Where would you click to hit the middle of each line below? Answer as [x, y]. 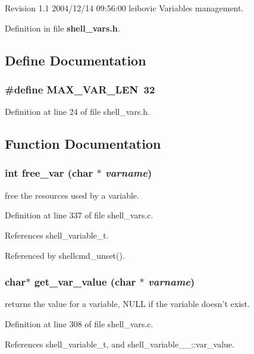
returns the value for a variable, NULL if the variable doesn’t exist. [127, 304]
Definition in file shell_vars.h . [62, 28]
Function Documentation [83, 144]
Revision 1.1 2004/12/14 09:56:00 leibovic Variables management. [124, 8]
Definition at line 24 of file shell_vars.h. [77, 112]
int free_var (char [49, 173]
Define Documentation [76, 60]
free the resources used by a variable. [72, 195]
